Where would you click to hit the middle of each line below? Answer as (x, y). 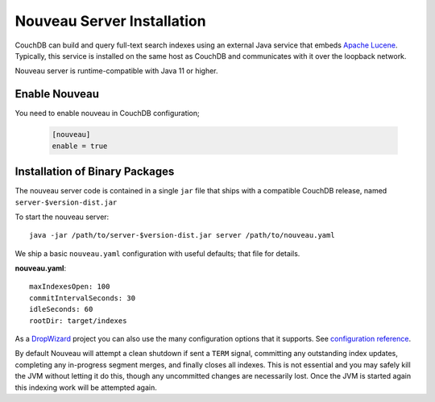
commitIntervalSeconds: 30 (83, 298)
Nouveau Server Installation (110, 21)
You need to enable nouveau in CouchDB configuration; (108, 114)
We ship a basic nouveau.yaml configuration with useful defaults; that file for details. (157, 253)
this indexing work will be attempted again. (86, 387)
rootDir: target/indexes (78, 321)
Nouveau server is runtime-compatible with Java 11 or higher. (116, 71)
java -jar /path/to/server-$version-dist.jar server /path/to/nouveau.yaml (182, 235)
